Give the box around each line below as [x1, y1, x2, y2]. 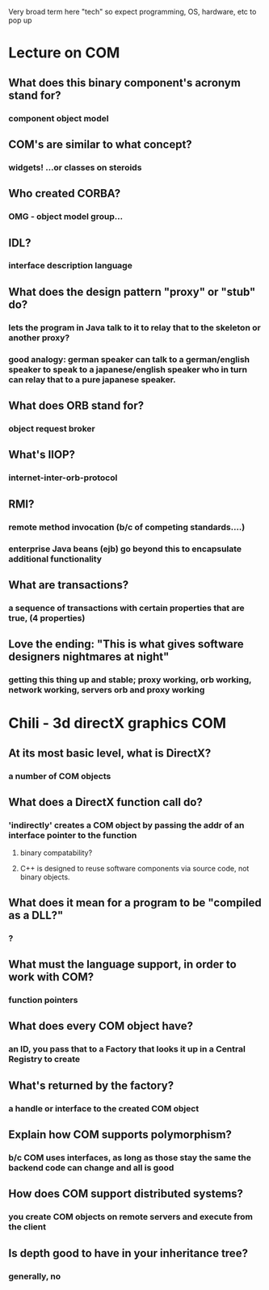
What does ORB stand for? [8, 399, 145, 413]
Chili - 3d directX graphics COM [8, 715, 227, 732]
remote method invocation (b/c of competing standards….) [8, 521, 246, 533]
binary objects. [19, 872, 70, 882]
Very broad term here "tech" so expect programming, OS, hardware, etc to [8, 7, 257, 16]
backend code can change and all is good [8, 1161, 174, 1173]
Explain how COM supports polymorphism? [8, 1128, 233, 1141]
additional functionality [8, 553, 103, 564]
